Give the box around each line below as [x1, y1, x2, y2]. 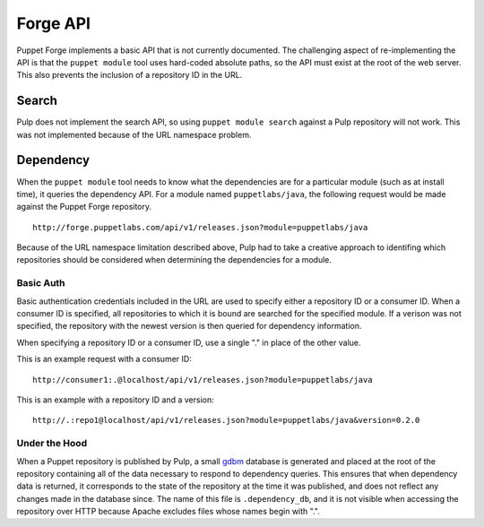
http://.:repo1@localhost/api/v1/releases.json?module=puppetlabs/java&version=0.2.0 [32, 415, 420, 426]
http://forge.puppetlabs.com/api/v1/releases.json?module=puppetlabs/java [32, 222, 368, 232]
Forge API [16, 13, 91, 33]
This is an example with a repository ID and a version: [16, 394, 214, 405]
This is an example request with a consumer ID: [16, 354, 192, 365]
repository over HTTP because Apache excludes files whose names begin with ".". [16, 506, 320, 517]
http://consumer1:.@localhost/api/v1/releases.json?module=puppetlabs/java [32, 375, 373, 384]
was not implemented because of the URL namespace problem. [16, 129, 252, 140]
